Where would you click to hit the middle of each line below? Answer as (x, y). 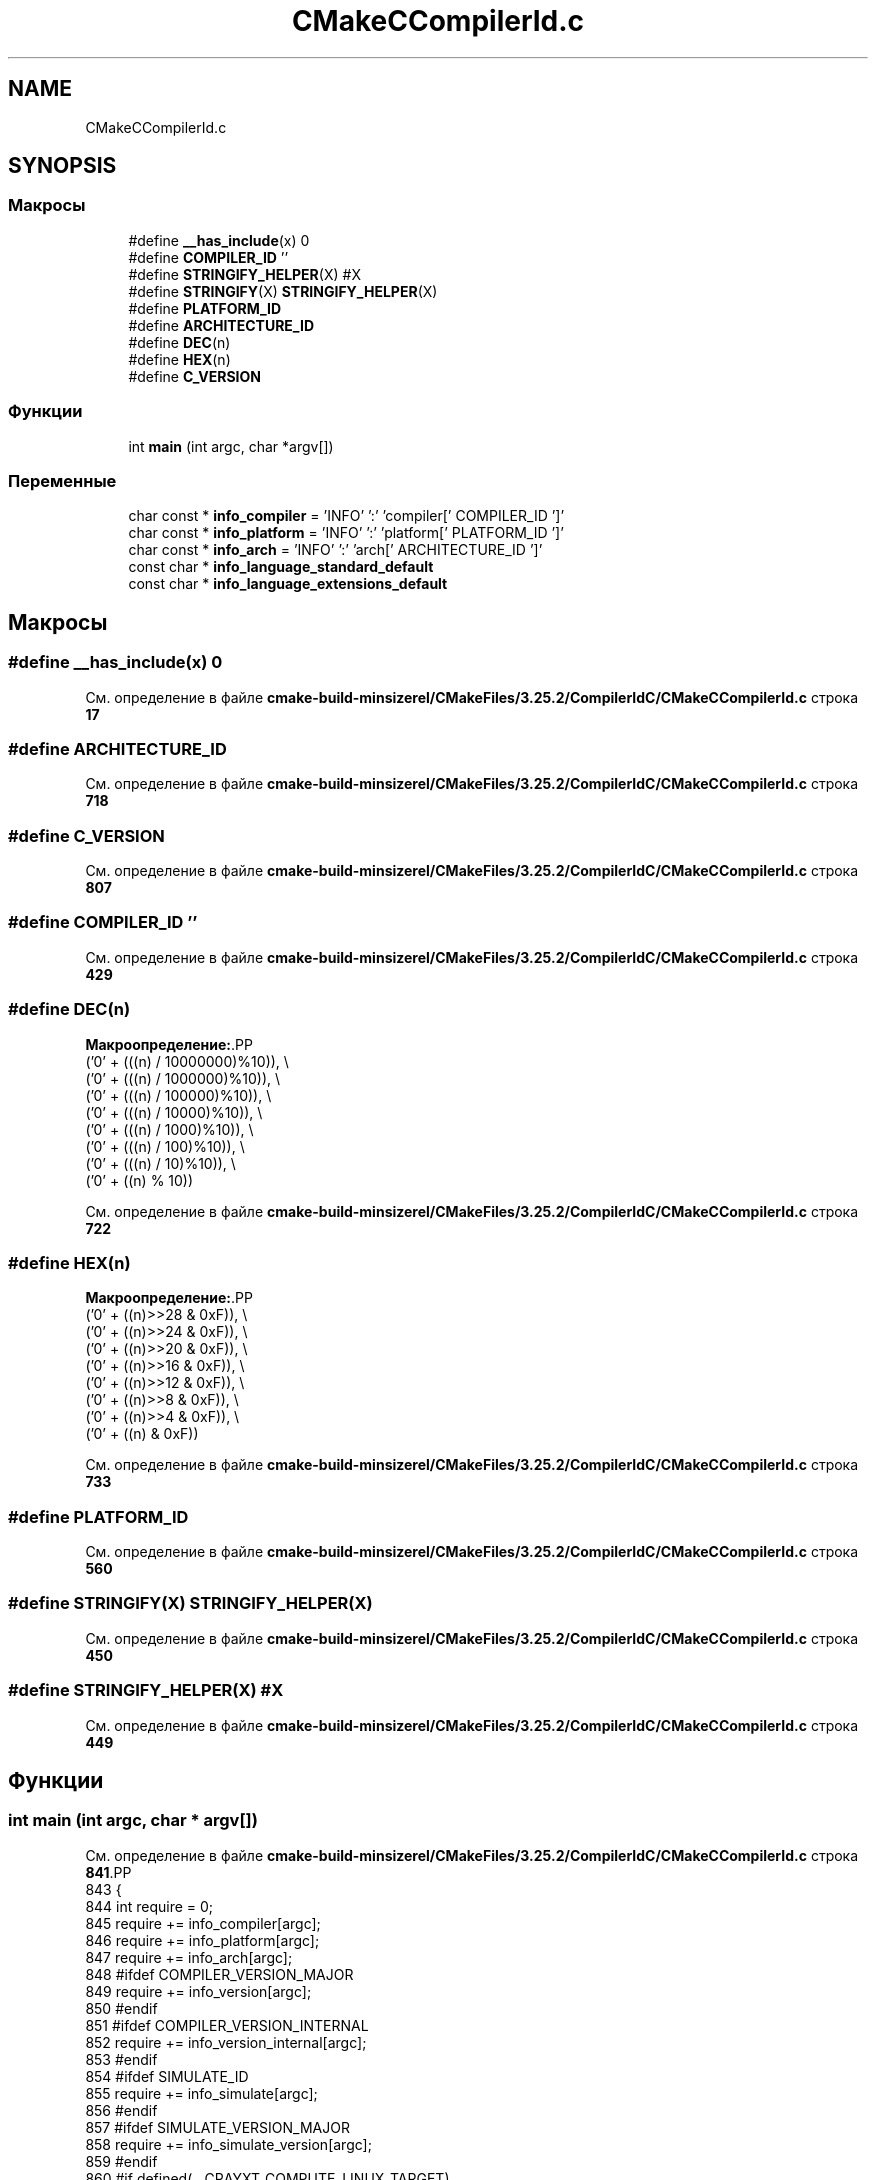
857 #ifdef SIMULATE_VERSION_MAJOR (217, 2127)
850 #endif (121, 2008)
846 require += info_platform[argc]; (202, 1940)
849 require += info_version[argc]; (198, 1991)
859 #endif (121, 2161)
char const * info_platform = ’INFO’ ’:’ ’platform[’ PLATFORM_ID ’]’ (346, 533)
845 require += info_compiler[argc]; (203, 1923)
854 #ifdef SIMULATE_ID (167, 2076)
